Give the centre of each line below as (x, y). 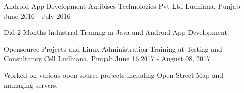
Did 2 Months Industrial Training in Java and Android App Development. (117, 32)
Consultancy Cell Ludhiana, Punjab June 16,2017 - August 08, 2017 (107, 58)
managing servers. (31, 84)
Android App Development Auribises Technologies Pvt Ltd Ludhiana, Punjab (122, 6)
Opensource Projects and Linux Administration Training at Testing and (113, 48)
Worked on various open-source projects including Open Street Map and (114, 75)
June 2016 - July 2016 (37, 15)
